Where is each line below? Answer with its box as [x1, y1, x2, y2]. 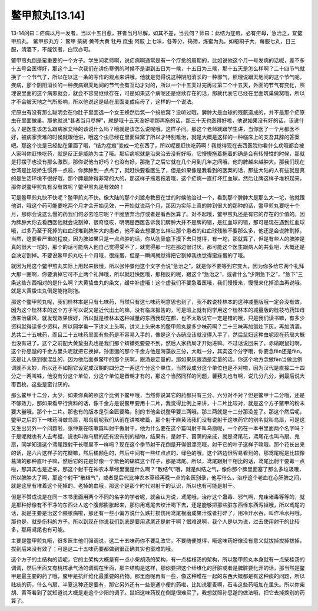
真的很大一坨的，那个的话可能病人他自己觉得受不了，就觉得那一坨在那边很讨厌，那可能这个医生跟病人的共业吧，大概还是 [11, 244, 305, 251]
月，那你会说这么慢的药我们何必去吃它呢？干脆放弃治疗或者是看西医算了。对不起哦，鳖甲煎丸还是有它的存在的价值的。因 [11, 210, 305, 218]
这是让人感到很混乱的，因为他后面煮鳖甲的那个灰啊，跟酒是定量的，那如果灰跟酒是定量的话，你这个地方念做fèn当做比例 [11, 356, 303, 363]
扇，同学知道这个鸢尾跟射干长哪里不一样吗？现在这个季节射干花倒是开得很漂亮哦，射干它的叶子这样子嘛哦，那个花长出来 [11, 441, 305, 448]
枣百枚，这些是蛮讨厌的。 [11, 380, 73, 387]
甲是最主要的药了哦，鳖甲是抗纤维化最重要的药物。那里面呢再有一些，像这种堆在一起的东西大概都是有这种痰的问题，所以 [11, 573, 305, 580]
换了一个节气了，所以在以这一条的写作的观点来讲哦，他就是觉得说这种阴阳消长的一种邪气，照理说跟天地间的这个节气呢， [11, 73, 305, 80]
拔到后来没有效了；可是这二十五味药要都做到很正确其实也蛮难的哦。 [11, 545, 176, 552]
